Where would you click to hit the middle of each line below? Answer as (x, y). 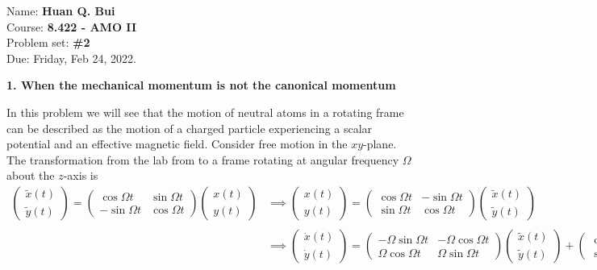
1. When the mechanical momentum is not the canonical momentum (201, 85)
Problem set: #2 (48, 42)
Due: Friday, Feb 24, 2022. (71, 58)
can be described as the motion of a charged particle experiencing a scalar (190, 128)
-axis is (81, 175)
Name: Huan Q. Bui (61, 10)
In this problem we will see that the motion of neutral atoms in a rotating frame (205, 112)
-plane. (380, 144)
